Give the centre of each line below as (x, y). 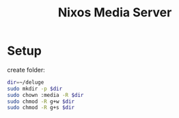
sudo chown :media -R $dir (45, 95)
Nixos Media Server (115, 13)
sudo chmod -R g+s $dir (41, 108)
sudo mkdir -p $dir (35, 89)
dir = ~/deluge (26, 82)
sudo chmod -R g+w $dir (41, 101)
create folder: (26, 70)
